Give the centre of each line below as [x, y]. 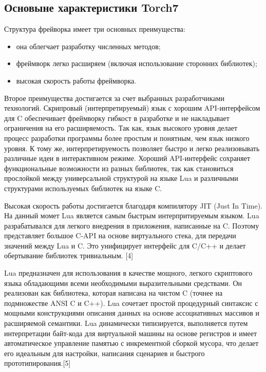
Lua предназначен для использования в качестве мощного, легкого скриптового [128, 273]
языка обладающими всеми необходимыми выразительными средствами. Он [123, 283]
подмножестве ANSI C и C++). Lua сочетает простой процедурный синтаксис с [131, 303]
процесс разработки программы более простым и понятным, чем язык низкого [127, 138]
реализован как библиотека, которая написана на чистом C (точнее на [113, 293]
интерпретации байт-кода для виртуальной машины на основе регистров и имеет [131, 333]
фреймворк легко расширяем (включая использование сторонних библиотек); [137, 63]
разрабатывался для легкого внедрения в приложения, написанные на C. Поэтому [132, 225]
